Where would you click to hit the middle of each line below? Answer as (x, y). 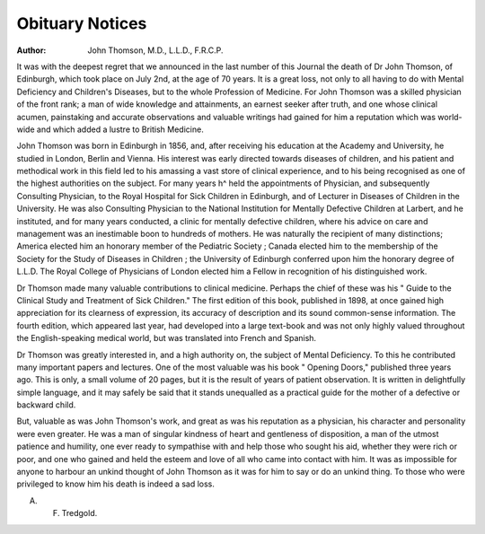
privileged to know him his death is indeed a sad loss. (116, 484)
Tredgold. (79, 513)
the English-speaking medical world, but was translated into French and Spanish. (167, 338)
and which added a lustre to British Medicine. (120, 129)
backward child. (46, 405)
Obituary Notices (82, 23)
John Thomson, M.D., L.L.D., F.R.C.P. (155, 50)
